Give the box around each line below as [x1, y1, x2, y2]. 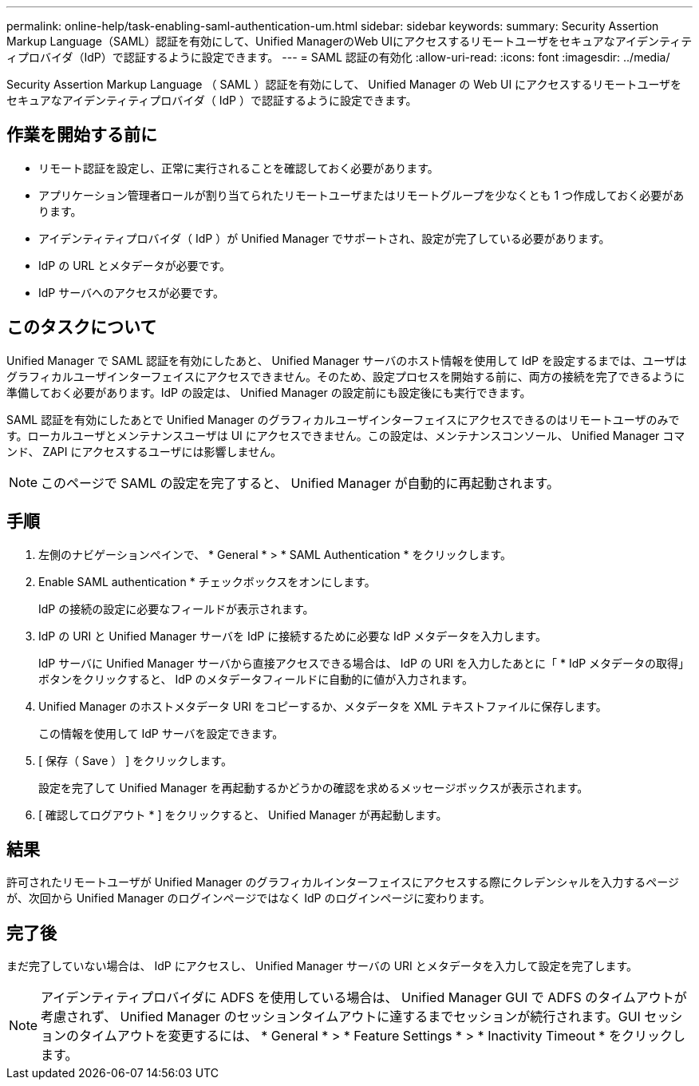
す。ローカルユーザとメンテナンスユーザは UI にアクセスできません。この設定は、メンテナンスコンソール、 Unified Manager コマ [6, 428, 685, 442]
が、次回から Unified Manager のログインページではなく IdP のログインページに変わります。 [6, 891, 491, 906]
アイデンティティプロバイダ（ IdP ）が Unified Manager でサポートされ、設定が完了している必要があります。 [38, 231, 610, 245]
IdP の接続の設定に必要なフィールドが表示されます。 [38, 601, 314, 616]
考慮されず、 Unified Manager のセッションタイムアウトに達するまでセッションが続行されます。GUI [41, 1009, 641, 1025]
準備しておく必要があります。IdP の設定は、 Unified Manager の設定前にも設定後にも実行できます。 [6, 385, 531, 399]
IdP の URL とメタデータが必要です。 [38, 258, 231, 272]
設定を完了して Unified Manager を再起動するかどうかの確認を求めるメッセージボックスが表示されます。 [38, 780, 589, 795]
